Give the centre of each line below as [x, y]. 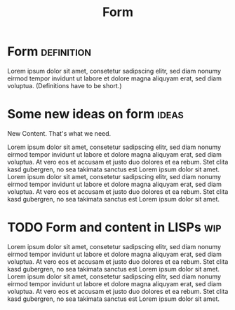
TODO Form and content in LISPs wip [114, 227]
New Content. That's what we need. [59, 133]
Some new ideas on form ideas [95, 114]
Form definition [49, 51]
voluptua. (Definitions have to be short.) [65, 85]
